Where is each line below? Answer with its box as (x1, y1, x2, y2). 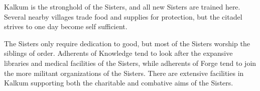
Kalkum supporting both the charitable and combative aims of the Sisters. (4, 77, 233, 88)
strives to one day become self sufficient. (4, 21, 127, 32)
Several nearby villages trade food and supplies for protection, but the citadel (4, 11, 242, 22)
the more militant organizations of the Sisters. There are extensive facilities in (4, 67, 244, 78)
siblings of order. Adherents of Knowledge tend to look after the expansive (4, 48, 233, 58)
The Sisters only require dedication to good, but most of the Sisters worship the (4, 38, 250, 48)
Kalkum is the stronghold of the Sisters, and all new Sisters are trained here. (4, 2, 240, 12)
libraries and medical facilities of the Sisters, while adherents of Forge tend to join (4, 57, 256, 68)
